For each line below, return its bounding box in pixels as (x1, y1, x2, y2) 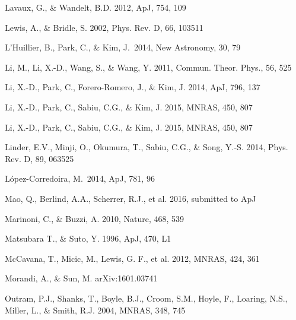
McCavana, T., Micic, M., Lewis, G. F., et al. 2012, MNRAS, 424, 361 (5, 252, 260, 264)
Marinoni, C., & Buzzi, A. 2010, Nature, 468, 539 (5, 212, 184, 224)
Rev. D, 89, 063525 (5, 152, 74, 164)
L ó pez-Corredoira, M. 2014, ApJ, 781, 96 (5, 172, 155, 185)
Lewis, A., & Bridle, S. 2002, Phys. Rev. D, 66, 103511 (5, 21, 203, 33)
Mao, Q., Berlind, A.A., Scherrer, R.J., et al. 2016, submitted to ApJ (5, 192, 256, 204)
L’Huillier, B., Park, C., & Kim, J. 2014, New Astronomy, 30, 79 (5, 41, 241, 53)
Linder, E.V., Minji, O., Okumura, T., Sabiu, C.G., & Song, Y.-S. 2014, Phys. (5, 141, 288, 153)
